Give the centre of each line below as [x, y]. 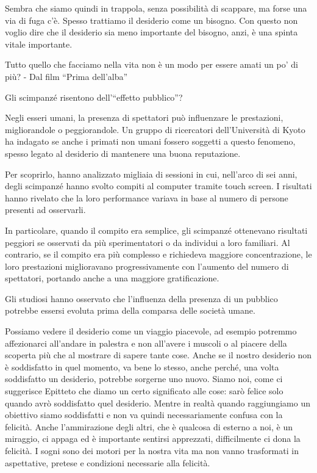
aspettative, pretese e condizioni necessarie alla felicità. [108, 462]
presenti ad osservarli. [45, 210]
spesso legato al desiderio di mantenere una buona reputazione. [123, 153]
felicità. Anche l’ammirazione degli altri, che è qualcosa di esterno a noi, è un [149, 426]
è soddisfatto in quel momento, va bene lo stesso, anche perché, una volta [142, 366]
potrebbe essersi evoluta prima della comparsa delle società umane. [130, 310]
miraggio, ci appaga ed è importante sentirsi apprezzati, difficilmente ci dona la [153, 439]
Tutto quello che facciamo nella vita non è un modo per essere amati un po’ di [151, 64]
